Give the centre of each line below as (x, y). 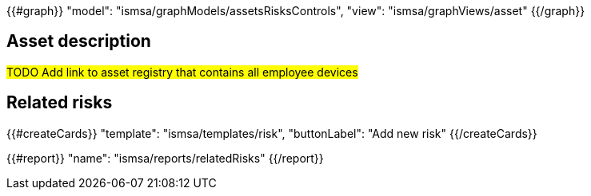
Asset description (79, 41)
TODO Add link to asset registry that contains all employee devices (182, 72)
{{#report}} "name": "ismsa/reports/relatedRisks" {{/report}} (165, 158)
